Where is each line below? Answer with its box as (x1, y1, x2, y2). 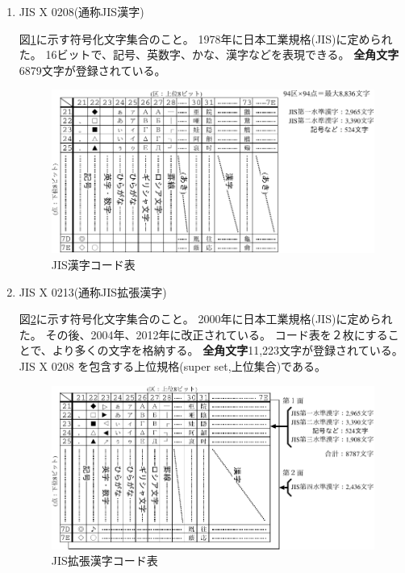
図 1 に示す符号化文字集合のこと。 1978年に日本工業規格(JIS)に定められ (19, 30, 393, 47)
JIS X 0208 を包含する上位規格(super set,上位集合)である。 (19, 357, 326, 374)
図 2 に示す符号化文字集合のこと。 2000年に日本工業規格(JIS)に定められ (19, 310, 393, 327)
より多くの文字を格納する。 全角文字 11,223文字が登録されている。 (52, 342, 403, 359)
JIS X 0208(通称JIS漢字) (19, 3, 144, 19)
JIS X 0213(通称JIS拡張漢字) (19, 283, 167, 300)
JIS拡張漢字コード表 (51, 552, 158, 569)
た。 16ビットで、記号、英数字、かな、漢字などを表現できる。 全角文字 (19, 46, 399, 63)
